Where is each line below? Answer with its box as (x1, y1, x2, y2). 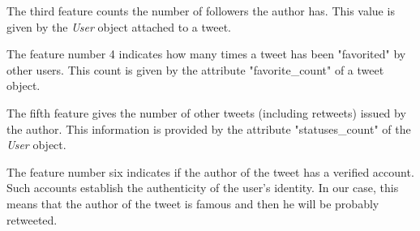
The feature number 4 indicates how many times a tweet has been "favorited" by (6, 45, 406, 62)
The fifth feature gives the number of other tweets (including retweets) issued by (6, 104, 406, 121)
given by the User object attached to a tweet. (6, 18, 232, 35)
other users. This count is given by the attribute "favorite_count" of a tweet (6, 61, 384, 78)
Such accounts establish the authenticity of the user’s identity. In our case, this (6, 179, 399, 196)
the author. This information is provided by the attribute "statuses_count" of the (6, 120, 411, 137)
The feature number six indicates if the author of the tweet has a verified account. (6, 163, 414, 180)
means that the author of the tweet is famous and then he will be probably (6, 195, 379, 212)
